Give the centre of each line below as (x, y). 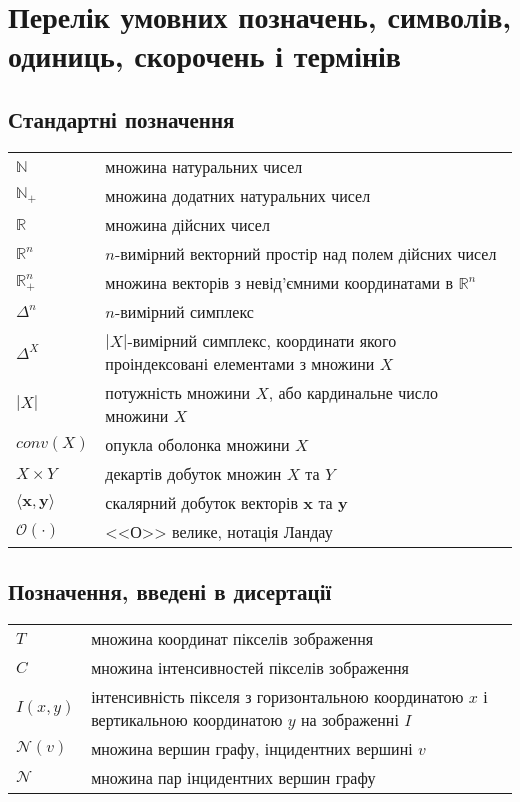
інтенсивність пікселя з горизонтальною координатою (277, 696)
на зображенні (349, 719)
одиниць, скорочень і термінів (204, 55)
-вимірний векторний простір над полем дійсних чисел (305, 253)
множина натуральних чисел (204, 166)
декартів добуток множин (193, 473)
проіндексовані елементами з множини (240, 363)
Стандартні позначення (121, 118)
